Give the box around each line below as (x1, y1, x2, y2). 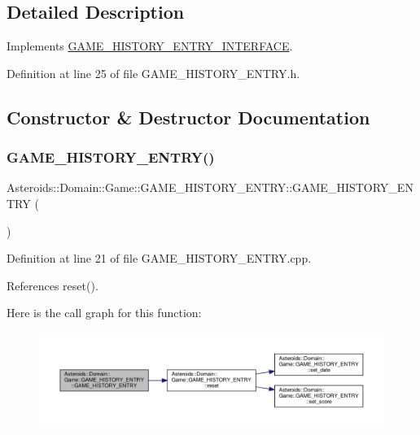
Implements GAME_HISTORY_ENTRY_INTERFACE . (7, 37, 293, 54)
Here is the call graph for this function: (7, 304, 202, 321)
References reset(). (7, 276, 98, 294)
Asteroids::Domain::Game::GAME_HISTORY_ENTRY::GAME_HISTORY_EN (7, 179, 413, 196)
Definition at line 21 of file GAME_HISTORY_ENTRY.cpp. (7, 250, 312, 267)
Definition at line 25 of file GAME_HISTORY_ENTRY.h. (7, 64, 300, 81)
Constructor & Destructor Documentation (7, 104, 370, 129)
